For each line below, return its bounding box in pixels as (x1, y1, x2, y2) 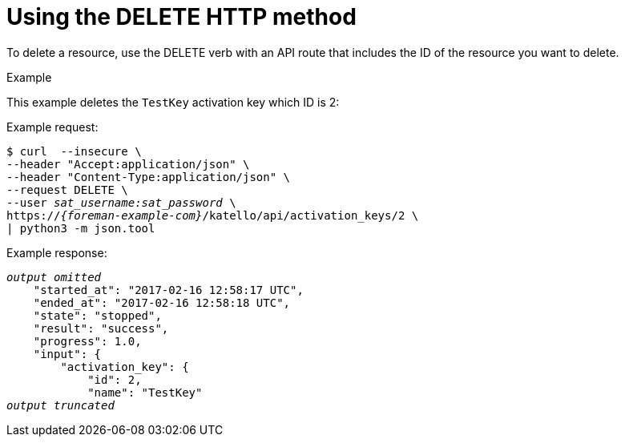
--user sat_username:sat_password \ (6, 195, 236, 209)
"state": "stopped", (33, 308, 162, 322)
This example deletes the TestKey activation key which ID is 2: (6, 95, 340, 109)
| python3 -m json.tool (6, 221, 155, 235)
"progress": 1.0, (33, 334, 142, 348)
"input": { (33, 347, 102, 360)
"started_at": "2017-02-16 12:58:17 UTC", (33, 283, 304, 296)
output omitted (6, 270, 102, 284)
